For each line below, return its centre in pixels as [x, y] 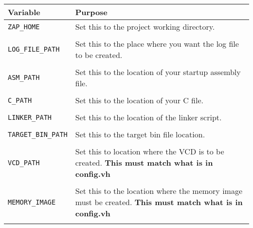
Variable [24, 12]
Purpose [91, 12]
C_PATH [20, 100]
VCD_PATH [24, 162]
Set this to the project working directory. [145, 27]
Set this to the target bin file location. [140, 134]
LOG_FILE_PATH [34, 49]
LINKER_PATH [30, 117]
